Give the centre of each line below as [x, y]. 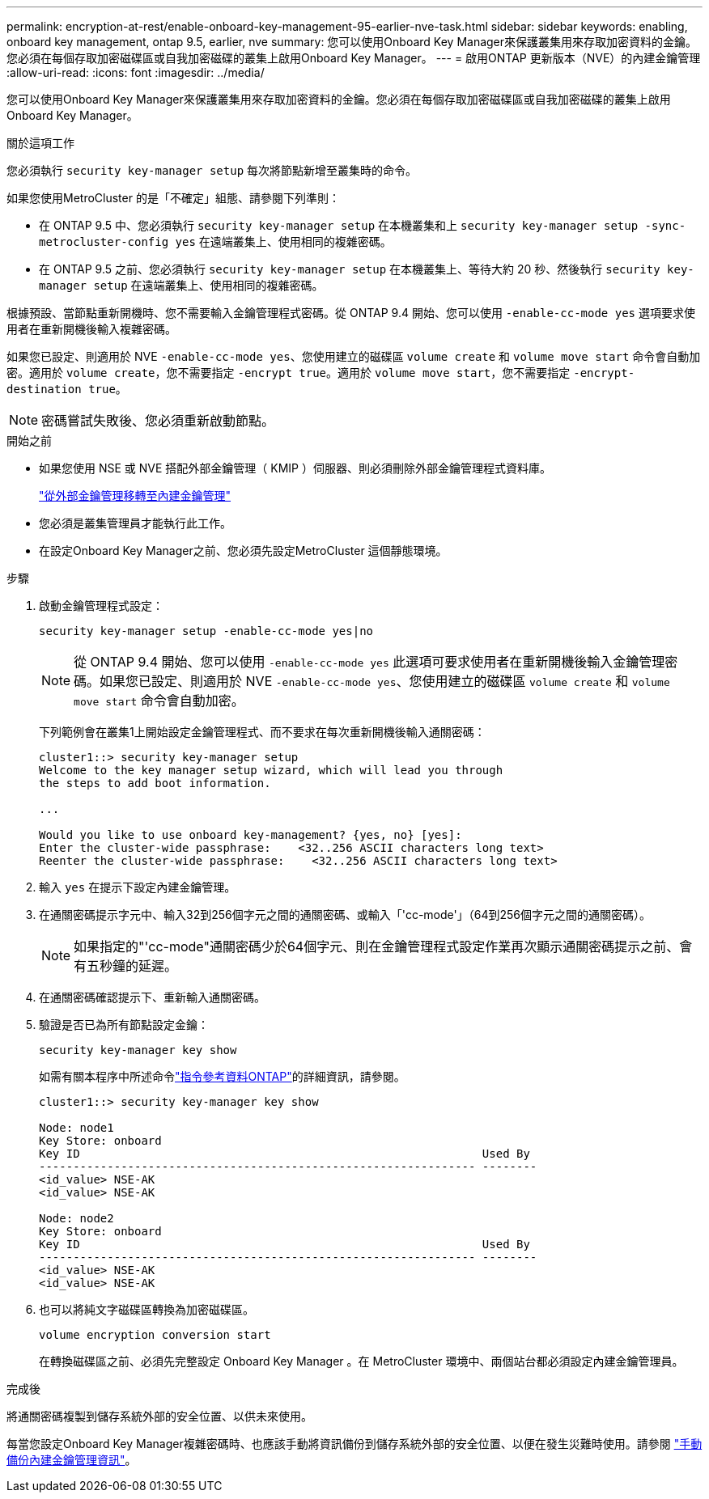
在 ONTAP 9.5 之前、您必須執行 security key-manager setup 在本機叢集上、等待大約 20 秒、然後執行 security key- [367, 269]
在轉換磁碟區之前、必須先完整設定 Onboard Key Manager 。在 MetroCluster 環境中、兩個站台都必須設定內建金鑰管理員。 [361, 1361]
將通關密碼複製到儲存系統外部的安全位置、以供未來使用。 [159, 1416]
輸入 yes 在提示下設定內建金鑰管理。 [138, 887]
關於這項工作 [40, 143]
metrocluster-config [104, 242]
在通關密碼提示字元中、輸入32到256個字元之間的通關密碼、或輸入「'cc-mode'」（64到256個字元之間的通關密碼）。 [345, 915]
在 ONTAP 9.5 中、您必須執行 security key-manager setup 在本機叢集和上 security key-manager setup [339, 225]
